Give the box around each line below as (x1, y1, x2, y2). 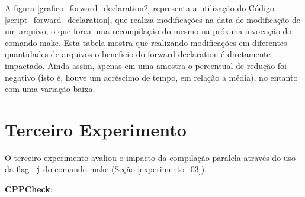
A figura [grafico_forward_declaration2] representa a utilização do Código (5, 2, 275, 14)
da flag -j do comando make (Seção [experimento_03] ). (5, 163, 207, 175)
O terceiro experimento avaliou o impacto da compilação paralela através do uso (5, 151, 296, 163)
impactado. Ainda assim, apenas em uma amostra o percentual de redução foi (5, 59, 287, 71)
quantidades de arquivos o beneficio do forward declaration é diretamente (5, 48, 271, 60)
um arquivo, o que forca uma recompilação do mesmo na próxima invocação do (5, 25, 292, 37)
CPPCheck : (5, 183, 53, 195)
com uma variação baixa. (5, 83, 95, 95)
